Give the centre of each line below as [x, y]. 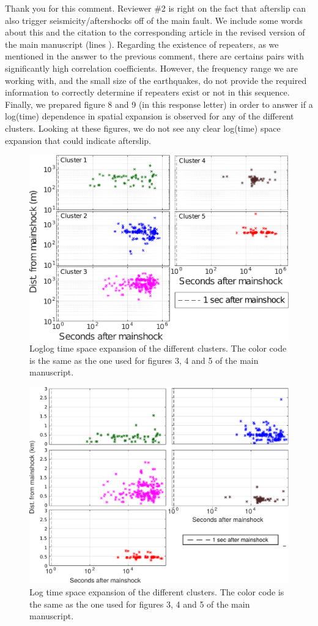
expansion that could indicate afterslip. [78, 140]
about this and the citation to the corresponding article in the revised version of [155, 32]
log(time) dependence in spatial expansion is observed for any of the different [150, 116]
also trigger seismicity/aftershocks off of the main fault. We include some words [154, 20]
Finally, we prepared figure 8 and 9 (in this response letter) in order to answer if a [159, 104]
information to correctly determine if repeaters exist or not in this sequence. [147, 92]
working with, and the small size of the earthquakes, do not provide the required [156, 80]
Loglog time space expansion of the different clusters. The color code [158, 348]
